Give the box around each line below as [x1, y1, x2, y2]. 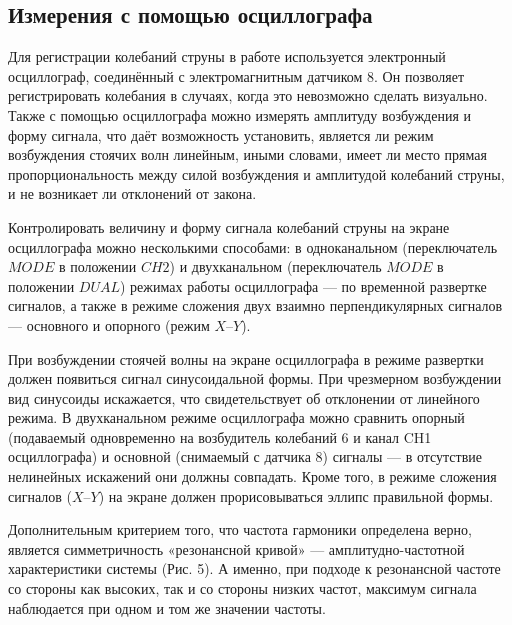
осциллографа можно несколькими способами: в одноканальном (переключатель [8, 236, 498, 257]
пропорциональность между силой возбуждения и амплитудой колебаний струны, [8, 163, 505, 184]
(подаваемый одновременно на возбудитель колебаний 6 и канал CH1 [8, 426, 432, 447]
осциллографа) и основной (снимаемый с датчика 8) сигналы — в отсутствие [8, 446, 483, 467]
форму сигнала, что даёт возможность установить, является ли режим [8, 124, 434, 145]
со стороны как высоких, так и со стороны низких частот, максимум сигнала [8, 578, 477, 599]
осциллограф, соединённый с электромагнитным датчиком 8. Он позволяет [8, 65, 464, 86]
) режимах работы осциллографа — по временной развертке [120, 275, 487, 296]
